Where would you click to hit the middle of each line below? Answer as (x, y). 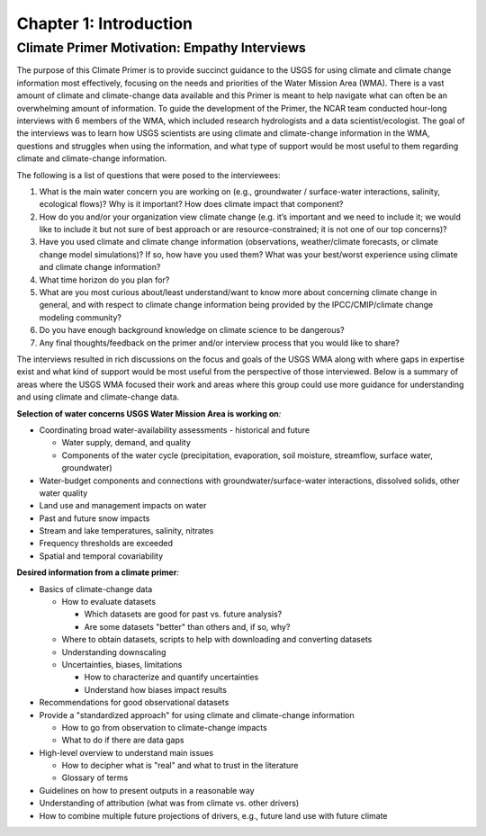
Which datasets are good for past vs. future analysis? (183, 614)
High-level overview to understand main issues (126, 752)
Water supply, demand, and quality (126, 443)
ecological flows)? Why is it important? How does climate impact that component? (191, 204)
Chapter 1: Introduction (105, 23)
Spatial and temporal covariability (101, 556)
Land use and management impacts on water (123, 506)
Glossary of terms (95, 778)
